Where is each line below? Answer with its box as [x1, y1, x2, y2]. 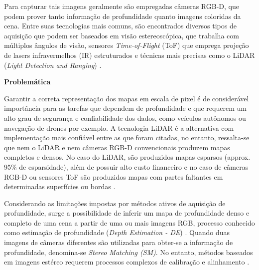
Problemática [4, 76, 51, 87]
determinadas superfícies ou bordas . [4, 181, 116, 192]
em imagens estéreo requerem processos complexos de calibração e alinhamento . [4, 257, 250, 267]
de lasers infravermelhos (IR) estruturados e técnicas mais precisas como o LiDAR [4, 49, 255, 60]
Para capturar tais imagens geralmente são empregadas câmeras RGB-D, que [4, 1, 239, 11]
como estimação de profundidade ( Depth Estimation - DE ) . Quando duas [4, 227, 230, 238]
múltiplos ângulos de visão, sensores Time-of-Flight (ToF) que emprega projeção [4, 40, 249, 50]
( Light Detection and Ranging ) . [4, 59, 102, 70]
